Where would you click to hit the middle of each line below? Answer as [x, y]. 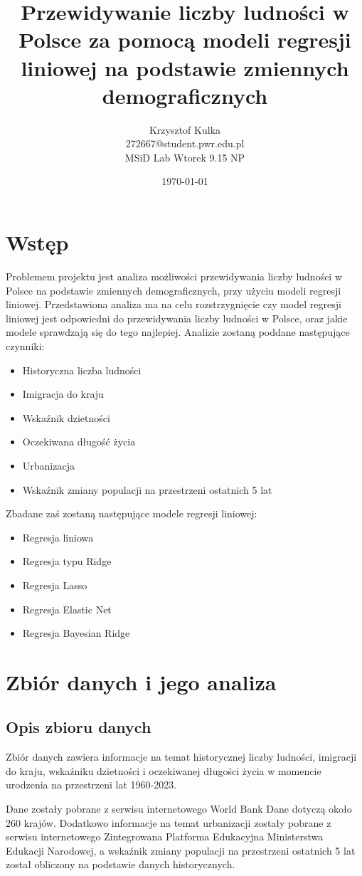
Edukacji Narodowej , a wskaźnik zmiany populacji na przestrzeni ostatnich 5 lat [181, 850]
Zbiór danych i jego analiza [141, 681]
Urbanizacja [48, 465]
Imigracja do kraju [63, 394]
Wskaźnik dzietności [66, 417]
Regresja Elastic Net [67, 609]
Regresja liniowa [58, 537]
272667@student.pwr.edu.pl [185, 143]
